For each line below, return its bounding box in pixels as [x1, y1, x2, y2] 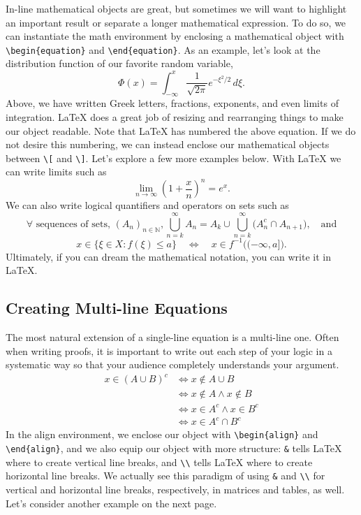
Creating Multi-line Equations [6, 297, 228, 319]
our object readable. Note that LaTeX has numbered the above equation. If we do [6, 123, 356, 138]
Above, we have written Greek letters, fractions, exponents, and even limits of [6, 96, 339, 110]
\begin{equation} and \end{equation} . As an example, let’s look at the [6, 42, 321, 57]
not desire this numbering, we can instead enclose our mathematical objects [6, 137, 330, 152]
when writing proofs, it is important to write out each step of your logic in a [6, 343, 332, 358]
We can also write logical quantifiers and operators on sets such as [6, 198, 289, 212]
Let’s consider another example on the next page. [6, 495, 217, 510]
